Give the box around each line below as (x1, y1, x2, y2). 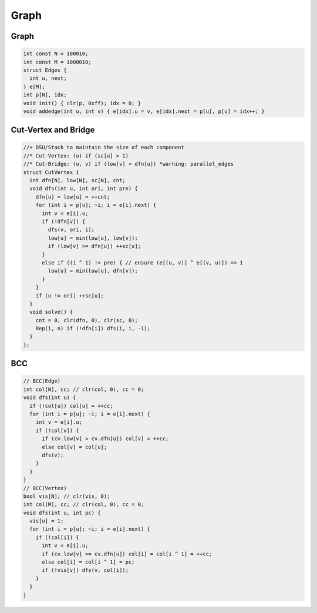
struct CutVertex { (23, 169, 79, 176)
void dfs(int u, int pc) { (23, 509, 101, 516)
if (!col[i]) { (35, 534, 79, 541)
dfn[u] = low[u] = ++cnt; (35, 193, 110, 200)
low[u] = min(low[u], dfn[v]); (48, 267, 138, 274)
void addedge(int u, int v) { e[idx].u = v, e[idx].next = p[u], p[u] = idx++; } (23, 108, 265, 115)
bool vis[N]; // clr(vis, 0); (23, 493, 110, 500)
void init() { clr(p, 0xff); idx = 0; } (23, 100, 141, 106)
